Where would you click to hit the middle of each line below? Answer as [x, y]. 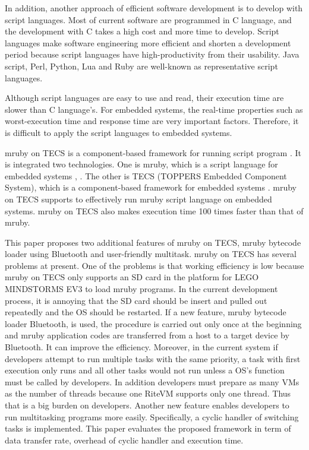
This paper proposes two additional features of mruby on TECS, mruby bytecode [153, 242]
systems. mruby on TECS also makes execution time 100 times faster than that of [154, 210]
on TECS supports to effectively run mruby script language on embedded [138, 199]
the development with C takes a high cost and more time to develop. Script [142, 31]
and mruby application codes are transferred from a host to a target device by [147, 335]
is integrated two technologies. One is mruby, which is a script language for [141, 164]
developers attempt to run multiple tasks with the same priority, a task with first [153, 358]
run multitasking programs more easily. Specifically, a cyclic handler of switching [152, 416]
